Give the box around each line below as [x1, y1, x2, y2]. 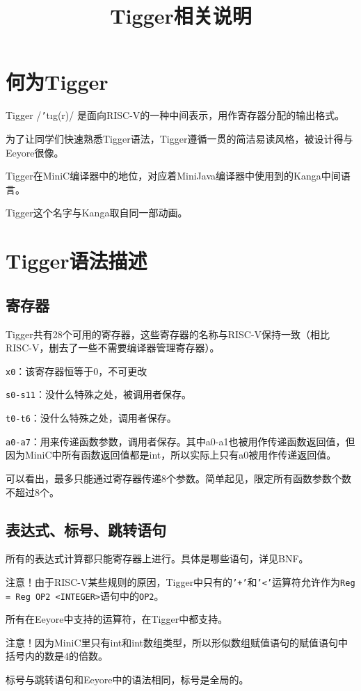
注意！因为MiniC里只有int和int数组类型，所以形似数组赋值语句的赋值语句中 [6, 635, 348, 649]
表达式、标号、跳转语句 [6, 518, 166, 540]
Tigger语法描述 [6, 246, 147, 275]
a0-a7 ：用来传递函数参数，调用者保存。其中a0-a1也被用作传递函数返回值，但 [6, 434, 355, 448]
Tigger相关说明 [110, 1, 252, 30]
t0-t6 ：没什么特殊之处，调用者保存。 [6, 411, 177, 425]
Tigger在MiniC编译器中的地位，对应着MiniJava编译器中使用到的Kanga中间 [6, 168, 341, 183]
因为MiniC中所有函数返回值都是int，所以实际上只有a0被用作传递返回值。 [6, 447, 337, 462]
